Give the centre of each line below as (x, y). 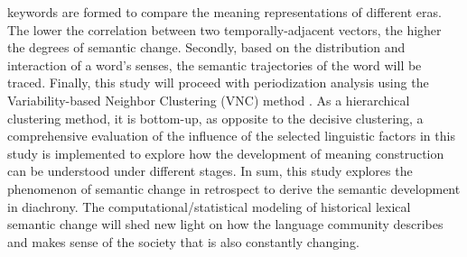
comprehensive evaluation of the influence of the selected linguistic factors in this (231, 136)
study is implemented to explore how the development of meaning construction (226, 153)
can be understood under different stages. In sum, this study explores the (210, 171)
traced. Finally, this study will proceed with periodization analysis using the (218, 83)
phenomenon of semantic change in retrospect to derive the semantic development (234, 188)
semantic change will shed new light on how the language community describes (225, 224)
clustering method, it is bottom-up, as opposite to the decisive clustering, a (215, 118)
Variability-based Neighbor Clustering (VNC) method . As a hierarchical (209, 100)
